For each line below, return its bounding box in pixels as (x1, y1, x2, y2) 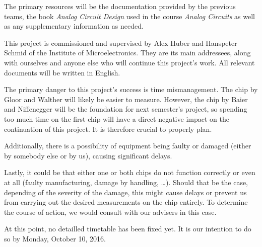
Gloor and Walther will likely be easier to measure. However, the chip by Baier (4, 94, 248, 104)
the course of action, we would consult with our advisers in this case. (4, 206, 217, 217)
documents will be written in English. (4, 67, 120, 77)
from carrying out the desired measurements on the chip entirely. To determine (4, 197, 248, 207)
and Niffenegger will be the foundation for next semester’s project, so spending (4, 104, 247, 114)
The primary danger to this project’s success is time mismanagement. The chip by (4, 84, 258, 95)
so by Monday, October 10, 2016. (4, 233, 106, 243)
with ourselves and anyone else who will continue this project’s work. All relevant (4, 57, 255, 67)
